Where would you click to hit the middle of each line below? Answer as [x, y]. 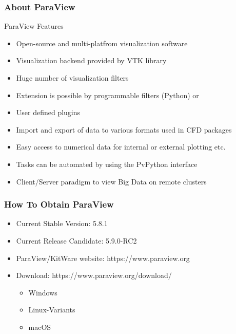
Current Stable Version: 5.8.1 [62, 223]
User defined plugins [48, 112]
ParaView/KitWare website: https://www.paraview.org [103, 258]
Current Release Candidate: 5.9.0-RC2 [76, 240]
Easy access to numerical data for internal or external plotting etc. [121, 147]
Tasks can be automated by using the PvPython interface [107, 164]
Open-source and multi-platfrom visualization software [102, 43]
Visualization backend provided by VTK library [91, 60]
